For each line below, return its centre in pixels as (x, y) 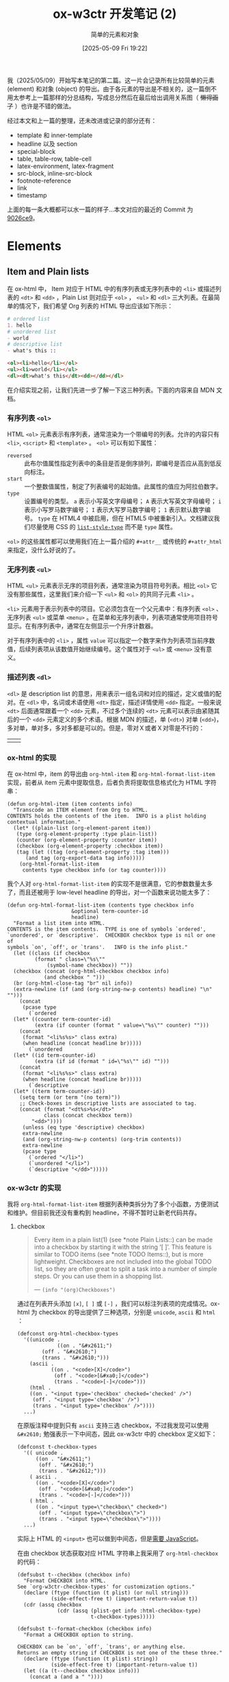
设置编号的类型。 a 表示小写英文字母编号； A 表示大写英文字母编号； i (123, 501)
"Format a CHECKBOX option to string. (79, 1635)
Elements (34, 246)
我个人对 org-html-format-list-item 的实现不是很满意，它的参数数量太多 (110, 884)
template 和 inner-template (55, 135)
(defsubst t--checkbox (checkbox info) (74, 1575)
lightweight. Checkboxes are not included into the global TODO (123, 1262)
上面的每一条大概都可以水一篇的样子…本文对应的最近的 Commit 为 (100, 209)
